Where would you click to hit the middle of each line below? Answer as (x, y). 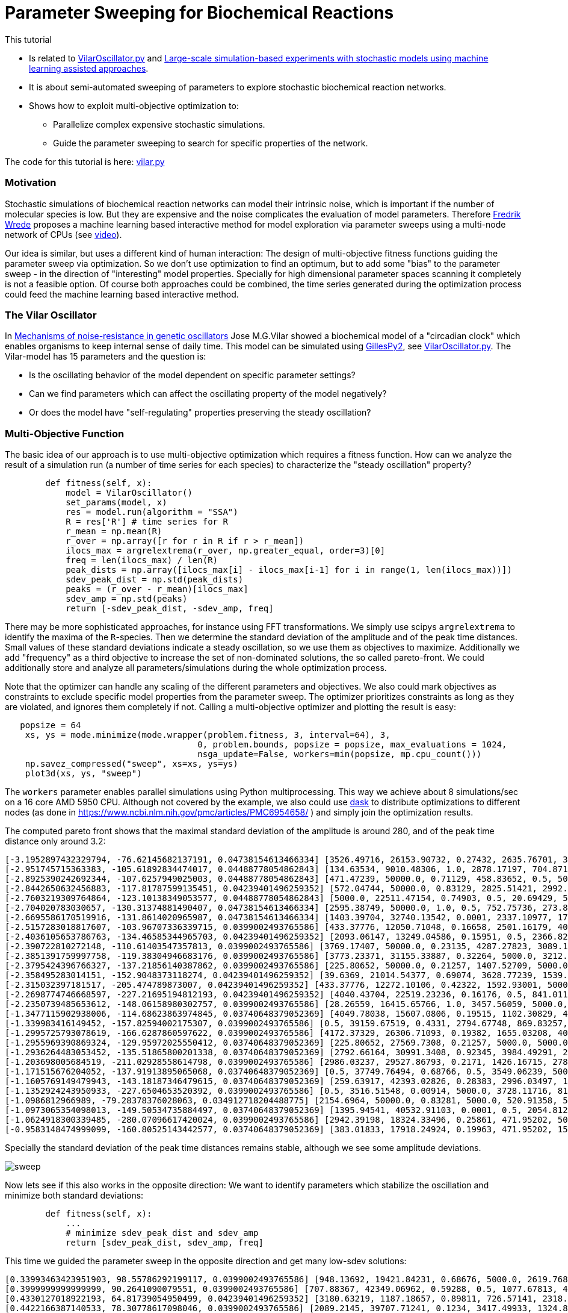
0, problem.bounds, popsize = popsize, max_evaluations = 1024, (352, 744)
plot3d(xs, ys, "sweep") (83, 773)
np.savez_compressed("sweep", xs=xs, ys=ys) (131, 764)
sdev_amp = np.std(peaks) (127, 599)
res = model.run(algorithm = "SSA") (152, 512)
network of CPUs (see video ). (63, 234)
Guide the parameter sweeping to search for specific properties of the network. (211, 143)
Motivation (31, 183)
